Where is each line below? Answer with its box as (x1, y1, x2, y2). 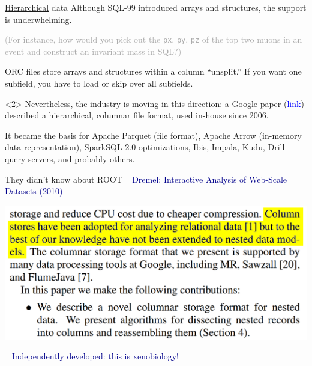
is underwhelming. (5, 13, 72, 25)
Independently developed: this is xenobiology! (11, 350, 179, 362)
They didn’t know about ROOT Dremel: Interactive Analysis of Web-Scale (5, 172, 287, 185)
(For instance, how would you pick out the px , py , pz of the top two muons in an (5, 33, 302, 46)
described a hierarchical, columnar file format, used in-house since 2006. (5, 109, 269, 121)
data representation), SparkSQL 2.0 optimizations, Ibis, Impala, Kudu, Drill (5, 141, 285, 153)
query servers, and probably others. (5, 153, 135, 165)
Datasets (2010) (5, 185, 63, 197)
